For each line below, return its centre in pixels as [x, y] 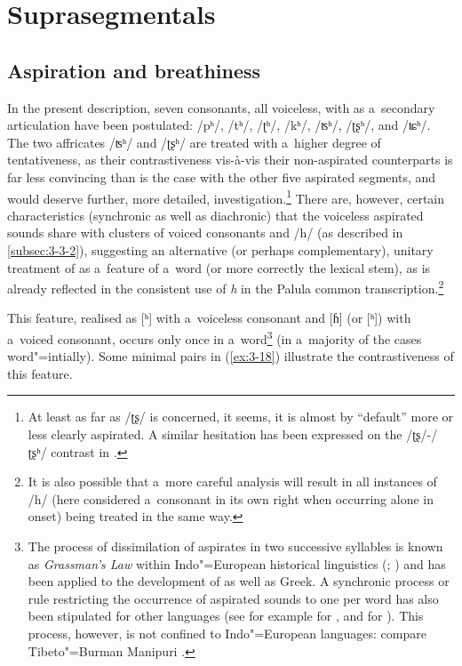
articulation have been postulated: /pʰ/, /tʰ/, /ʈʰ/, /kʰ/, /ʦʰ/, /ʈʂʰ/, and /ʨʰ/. [219, 125]
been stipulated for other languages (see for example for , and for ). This [226, 616]
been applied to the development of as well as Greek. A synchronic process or [239, 581]
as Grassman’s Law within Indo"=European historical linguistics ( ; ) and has [237, 563]
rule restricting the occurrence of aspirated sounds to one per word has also [233, 598]
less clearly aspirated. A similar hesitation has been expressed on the [215, 434]
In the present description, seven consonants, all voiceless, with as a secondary [221, 107]
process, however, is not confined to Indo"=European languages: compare [227, 633]
